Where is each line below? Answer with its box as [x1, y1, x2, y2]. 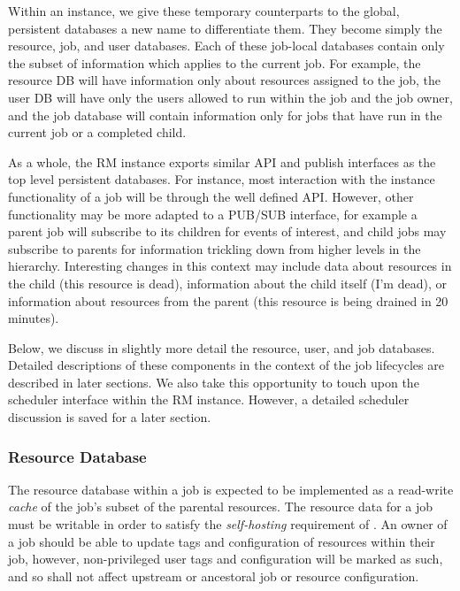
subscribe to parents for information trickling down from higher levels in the [8, 239, 421, 257]
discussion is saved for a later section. [8, 408, 211, 426]
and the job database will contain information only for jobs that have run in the [8, 105, 442, 124]
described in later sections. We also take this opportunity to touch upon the [8, 372, 419, 391]
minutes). [8, 309, 59, 327]
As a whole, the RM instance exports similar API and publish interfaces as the [8, 152, 436, 171]
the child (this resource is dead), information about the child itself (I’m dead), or [8, 273, 447, 292]
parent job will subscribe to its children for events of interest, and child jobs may [8, 222, 447, 241]
